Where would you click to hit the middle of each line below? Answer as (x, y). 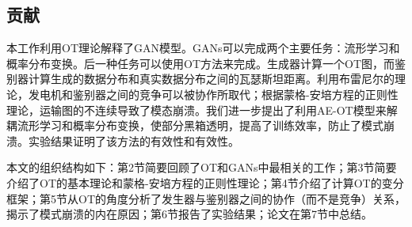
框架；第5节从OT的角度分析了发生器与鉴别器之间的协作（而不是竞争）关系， (206, 198)
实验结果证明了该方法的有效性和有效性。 (134, 140)
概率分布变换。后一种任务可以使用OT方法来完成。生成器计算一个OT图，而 (200, 63)
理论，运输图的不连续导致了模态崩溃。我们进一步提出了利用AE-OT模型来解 (202, 110)
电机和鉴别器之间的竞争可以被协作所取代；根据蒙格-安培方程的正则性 (219, 94)
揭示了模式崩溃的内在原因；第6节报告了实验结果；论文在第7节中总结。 (189, 214)
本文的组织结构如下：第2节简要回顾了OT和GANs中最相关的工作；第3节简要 (202, 167)
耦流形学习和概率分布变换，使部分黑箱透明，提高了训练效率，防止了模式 (195, 125)
